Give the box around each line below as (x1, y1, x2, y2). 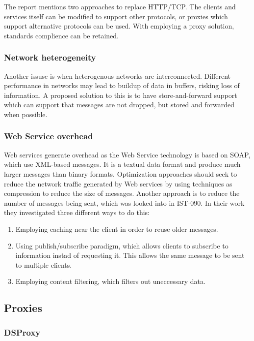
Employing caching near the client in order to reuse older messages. (15, 223, 218, 234)
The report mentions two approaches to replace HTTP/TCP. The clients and (4, 1, 236, 11)
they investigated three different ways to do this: (4, 207, 150, 217)
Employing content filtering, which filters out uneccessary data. (15, 276, 205, 286)
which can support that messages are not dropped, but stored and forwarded (4, 99, 235, 110)
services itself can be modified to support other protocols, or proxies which (4, 11, 228, 21)
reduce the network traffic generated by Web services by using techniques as (4, 178, 232, 188)
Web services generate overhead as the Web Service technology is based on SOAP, (4, 149, 251, 159)
